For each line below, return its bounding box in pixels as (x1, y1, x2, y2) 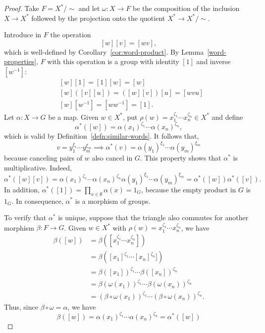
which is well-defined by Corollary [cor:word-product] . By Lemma (4, 46, 204, 57)
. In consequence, (11, 195, 63, 206)
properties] (4, 56, 37, 67)
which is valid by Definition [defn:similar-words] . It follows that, (4, 130, 199, 141)
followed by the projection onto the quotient (31, 12, 165, 23)
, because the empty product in (141, 184, 236, 194)
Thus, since (4, 301, 38, 312)
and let (78, 3, 100, 13)
